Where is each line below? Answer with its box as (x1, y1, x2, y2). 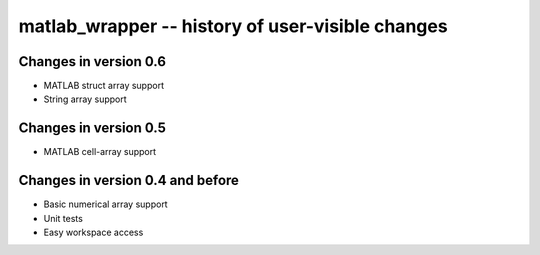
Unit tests (43, 212, 84, 224)
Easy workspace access (43, 226, 144, 239)
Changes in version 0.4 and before (18, 172, 240, 189)
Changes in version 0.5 (18, 120, 167, 137)
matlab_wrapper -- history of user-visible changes (18, 15, 449, 37)
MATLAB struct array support (43, 80, 165, 92)
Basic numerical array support (43, 198, 169, 210)
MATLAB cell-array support (43, 146, 157, 158)
